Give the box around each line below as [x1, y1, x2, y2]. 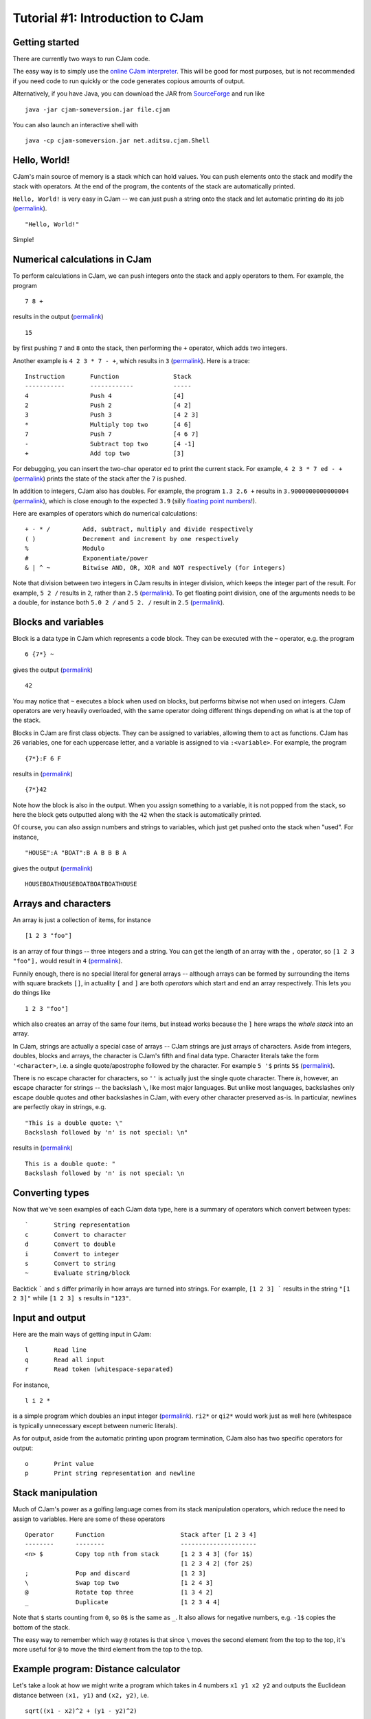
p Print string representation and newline [25, 1469, 196, 1478]
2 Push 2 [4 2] [25, 402, 192, 409]
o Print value [25, 1460, 94, 1467]
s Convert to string [25, 1260, 116, 1268]
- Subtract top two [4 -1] [25, 440, 196, 448]
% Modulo [25, 545, 105, 553]
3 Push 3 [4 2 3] [25, 411, 199, 419]
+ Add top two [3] [25, 450, 185, 457]
